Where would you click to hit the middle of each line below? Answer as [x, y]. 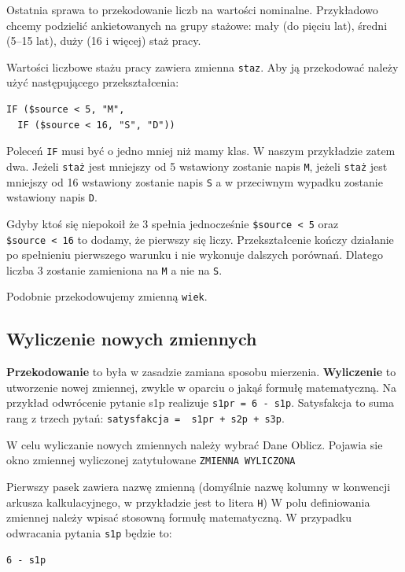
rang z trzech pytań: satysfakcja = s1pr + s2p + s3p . [145, 418]
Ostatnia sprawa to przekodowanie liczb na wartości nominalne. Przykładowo [192, 9]
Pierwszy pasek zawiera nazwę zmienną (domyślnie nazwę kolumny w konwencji [199, 487]
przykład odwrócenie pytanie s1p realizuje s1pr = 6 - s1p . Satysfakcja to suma [201, 402]
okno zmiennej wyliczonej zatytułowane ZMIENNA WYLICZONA [151, 460]
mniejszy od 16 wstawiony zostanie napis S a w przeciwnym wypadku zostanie [195, 181]
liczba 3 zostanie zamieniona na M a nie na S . [114, 269]
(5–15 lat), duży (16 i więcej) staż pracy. [104, 41]
